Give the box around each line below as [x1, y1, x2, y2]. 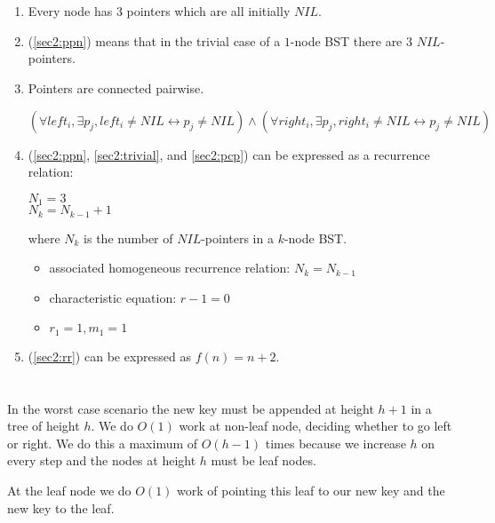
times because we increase [265, 433, 406, 452]
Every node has [28, 2, 113, 20]
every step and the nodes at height [7, 451, 196, 470]
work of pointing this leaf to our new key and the [177, 481, 445, 500]
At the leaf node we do [7, 481, 132, 500]
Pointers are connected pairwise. [28, 78, 204, 97]
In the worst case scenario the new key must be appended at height [7, 399, 374, 417]
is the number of [84, 228, 173, 247]
